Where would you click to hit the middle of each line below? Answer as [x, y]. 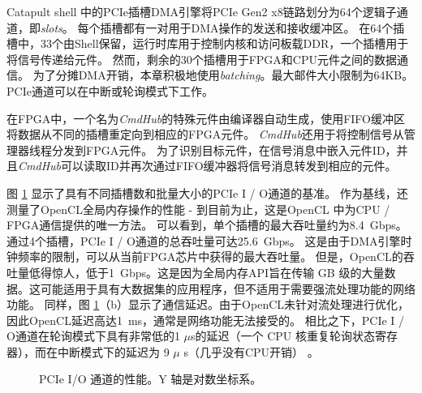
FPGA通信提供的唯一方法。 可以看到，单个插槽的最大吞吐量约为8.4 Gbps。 [207, 225]
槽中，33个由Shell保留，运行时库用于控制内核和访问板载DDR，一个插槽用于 [208, 43]
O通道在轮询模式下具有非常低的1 [93, 336]
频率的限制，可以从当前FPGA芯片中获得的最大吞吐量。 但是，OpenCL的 [210, 256]
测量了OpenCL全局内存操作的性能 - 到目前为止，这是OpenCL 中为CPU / [198, 209]
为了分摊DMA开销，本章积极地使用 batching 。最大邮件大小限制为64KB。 [223, 75]
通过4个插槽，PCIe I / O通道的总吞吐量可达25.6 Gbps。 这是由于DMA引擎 [204, 240]
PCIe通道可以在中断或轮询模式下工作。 [110, 90]
